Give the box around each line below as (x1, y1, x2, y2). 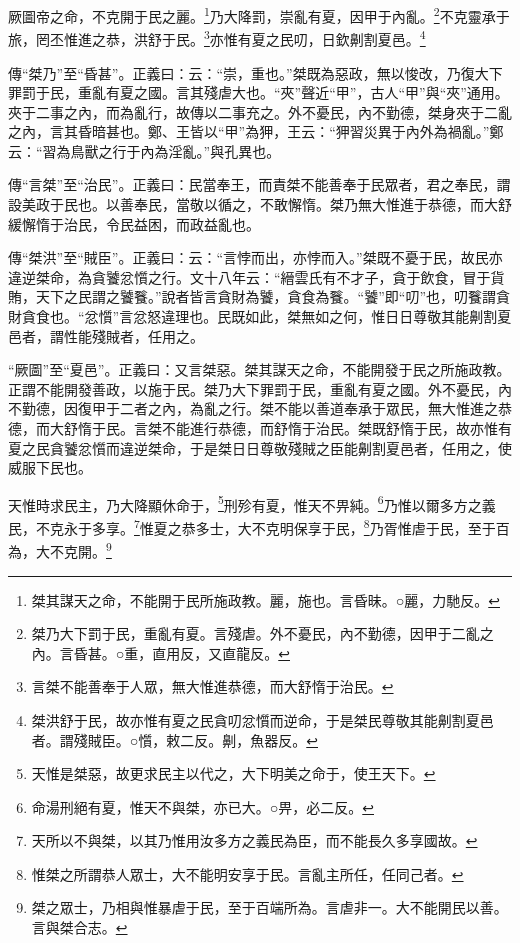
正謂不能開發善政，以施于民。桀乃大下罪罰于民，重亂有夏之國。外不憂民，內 (8, 378, 512, 399)
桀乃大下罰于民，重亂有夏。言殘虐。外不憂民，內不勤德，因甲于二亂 (31, 623, 480, 644)
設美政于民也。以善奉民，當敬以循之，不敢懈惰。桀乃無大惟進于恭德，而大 (8, 194, 498, 215)
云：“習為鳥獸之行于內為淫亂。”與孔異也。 (8, 140, 281, 161)
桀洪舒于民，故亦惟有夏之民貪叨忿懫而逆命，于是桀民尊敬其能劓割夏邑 (31, 709, 494, 730)
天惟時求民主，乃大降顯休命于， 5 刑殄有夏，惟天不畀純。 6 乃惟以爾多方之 (8, 491, 482, 515)
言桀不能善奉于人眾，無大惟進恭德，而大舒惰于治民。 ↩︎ (31, 676, 394, 697)
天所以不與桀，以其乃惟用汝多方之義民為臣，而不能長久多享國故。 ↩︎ (31, 830, 478, 851)
